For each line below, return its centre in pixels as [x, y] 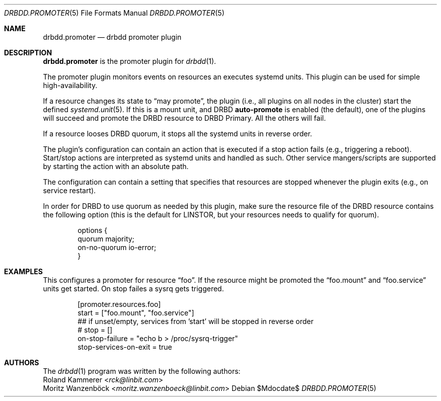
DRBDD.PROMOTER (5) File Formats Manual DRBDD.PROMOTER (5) [114, 13]
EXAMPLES [23, 271]
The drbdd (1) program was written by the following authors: [142, 371]
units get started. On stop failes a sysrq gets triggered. [133, 289]
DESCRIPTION [28, 53]
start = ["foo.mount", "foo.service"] [136, 313]
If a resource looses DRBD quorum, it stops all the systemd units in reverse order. [177, 134]
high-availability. [70, 85]
